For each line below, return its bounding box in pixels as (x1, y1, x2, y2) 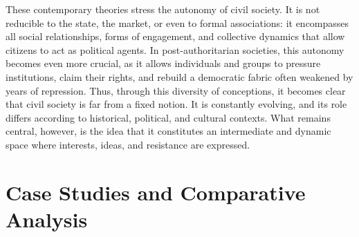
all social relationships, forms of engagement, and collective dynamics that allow (6, 29, 345, 44)
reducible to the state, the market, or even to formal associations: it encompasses (6, 15, 349, 30)
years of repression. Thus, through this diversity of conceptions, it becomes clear (6, 83, 346, 97)
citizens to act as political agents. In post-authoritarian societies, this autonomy (6, 42, 344, 57)
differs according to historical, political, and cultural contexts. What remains (6, 110, 331, 124)
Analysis (6, 205, 88, 233)
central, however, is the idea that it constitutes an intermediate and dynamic (6, 124, 331, 138)
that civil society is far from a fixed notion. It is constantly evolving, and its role (6, 97, 347, 111)
